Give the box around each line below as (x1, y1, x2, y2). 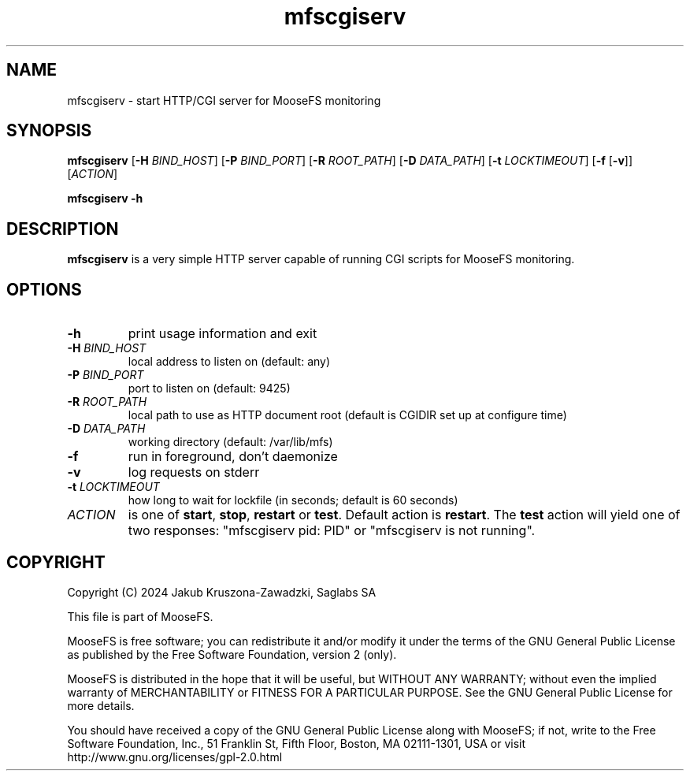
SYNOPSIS (6, 121, 92, 141)
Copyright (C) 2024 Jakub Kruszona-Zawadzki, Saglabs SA (67, 585, 377, 599)
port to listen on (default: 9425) (128, 381, 291, 396)
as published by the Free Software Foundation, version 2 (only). (67, 647, 397, 661)
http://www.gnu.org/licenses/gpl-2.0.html (67, 749, 283, 764)
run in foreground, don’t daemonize (128, 448, 338, 465)
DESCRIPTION (6, 218, 119, 239)
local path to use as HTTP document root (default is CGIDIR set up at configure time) (128, 408, 567, 422)
